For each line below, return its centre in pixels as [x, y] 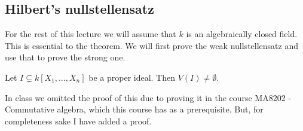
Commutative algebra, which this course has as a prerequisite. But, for [134, 109]
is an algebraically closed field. [242, 34]
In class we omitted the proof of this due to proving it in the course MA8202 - [148, 97]
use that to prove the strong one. [65, 57]
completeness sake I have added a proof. [78, 121]
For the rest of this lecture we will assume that [91, 34]
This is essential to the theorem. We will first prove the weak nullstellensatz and [151, 45]
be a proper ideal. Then [132, 77]
